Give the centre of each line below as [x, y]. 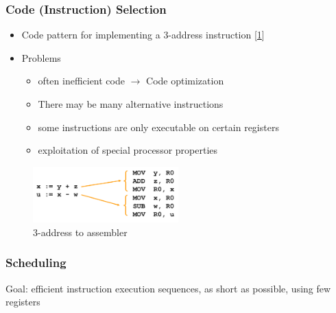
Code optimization [185, 81]
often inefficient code [81, 81]
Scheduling [36, 263]
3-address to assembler [80, 232]
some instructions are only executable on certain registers [158, 127]
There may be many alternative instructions [131, 104]
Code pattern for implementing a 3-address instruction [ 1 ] [143, 35]
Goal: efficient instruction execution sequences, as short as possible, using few [168, 288]
